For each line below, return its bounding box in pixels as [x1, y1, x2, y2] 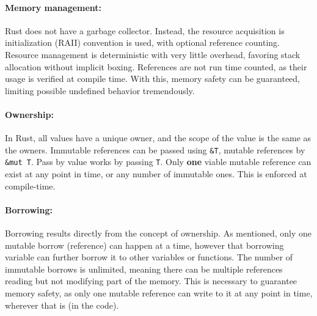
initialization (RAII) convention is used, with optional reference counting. [5, 36, 280, 49]
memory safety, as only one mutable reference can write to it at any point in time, [5, 287, 313, 299]
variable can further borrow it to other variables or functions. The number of [5, 251, 293, 263]
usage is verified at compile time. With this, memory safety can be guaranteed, [5, 72, 300, 85]
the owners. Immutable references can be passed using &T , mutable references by [5, 143, 305, 156]
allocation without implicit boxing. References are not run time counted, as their [5, 60, 307, 73]
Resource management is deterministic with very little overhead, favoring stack [5, 48, 301, 61]
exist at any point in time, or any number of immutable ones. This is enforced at [5, 167, 307, 180]
